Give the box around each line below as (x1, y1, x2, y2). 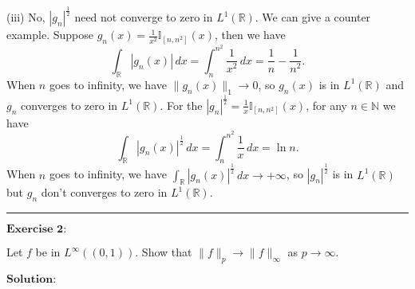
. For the (160, 96, 203, 113)
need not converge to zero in (74, 9, 213, 25)
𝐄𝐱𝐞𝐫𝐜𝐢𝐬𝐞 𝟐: (6, 224, 67, 236)
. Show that (135, 244, 192, 260)
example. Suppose (6, 26, 93, 43)
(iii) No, (6, 9, 45, 25)
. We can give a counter (255, 9, 371, 25)
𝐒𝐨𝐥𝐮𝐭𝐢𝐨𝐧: (6, 274, 57, 286)
